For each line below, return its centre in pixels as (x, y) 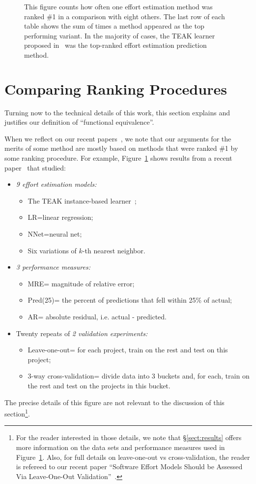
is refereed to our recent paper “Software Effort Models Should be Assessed (129, 467)
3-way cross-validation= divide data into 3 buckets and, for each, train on (139, 376)
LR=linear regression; (60, 217)
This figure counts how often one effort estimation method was (118, 6)
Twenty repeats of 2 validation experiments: (82, 333)
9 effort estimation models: (56, 184)
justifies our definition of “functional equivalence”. (79, 122)
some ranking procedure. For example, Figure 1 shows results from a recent (118, 158)
